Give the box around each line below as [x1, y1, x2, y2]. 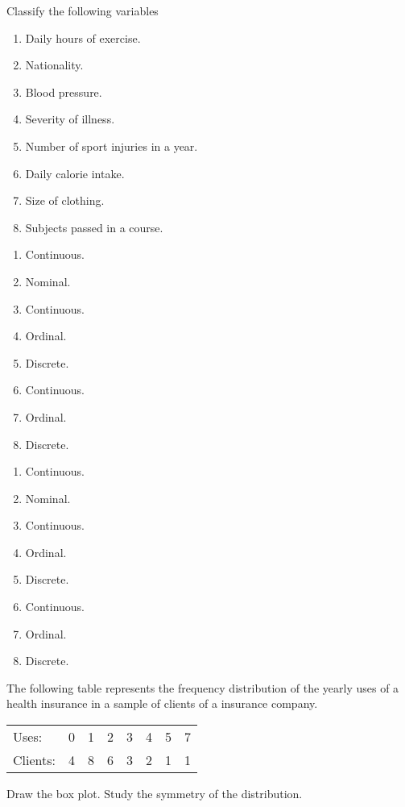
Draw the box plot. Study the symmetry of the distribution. [6, 785, 303, 802]
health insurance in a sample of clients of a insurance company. [6, 695, 318, 712]
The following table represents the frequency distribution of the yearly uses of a [6, 679, 399, 696]
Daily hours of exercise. [25, 29, 141, 46]
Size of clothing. [25, 192, 105, 209]
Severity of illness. [25, 110, 115, 127]
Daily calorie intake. [25, 164, 125, 181]
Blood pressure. [25, 83, 102, 100]
